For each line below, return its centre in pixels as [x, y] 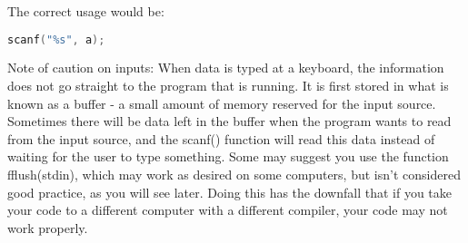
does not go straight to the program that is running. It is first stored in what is [228, 86]
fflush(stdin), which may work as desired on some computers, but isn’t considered [234, 175]
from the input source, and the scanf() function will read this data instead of [221, 138]
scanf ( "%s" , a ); [56, 39]
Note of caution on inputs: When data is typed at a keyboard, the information [226, 68]
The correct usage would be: [86, 11]
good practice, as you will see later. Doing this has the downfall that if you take [230, 192]
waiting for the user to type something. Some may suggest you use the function [228, 156]
